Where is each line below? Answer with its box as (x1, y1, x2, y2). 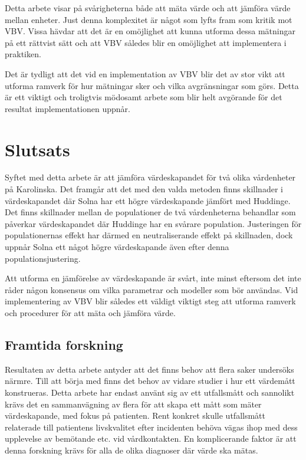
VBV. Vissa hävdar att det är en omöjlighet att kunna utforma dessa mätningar (5, 25, 296, 37)
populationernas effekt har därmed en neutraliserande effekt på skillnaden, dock (5, 229, 293, 241)
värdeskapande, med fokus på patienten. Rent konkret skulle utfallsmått (5, 409, 265, 422)
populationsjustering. (5, 252, 81, 264)
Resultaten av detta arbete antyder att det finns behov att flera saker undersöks (5, 363, 294, 375)
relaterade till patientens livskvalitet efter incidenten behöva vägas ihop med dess (5, 420, 298, 433)
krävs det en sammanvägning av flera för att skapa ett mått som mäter (5, 397, 262, 410)
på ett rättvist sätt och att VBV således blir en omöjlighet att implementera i (5, 36, 287, 48)
